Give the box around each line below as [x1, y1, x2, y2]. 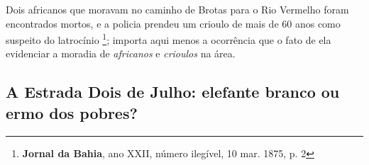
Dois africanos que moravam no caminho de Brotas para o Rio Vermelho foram [6, 2, 349, 16]
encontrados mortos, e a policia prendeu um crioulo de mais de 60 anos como [6, 16, 341, 30]
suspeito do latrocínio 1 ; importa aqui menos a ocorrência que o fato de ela [6, 30, 331, 47]
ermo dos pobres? [6, 101, 138, 123]
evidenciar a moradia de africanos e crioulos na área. [6, 46, 236, 61]
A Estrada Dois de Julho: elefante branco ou [6, 81, 340, 103]
